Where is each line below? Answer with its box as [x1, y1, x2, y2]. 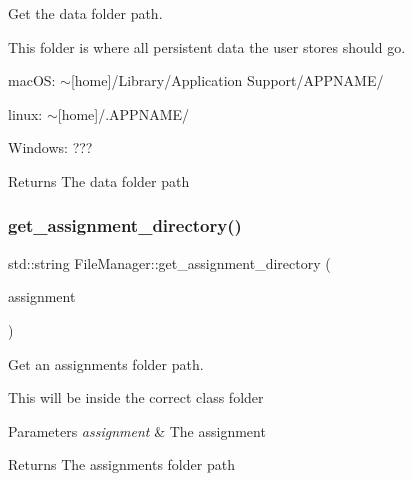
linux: [8, 103, 43, 124]
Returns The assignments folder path [8, 454, 235, 475]
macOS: [8, 70, 56, 91]
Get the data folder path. [8, 3, 163, 23]
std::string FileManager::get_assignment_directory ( [8, 252, 331, 273]
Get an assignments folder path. [8, 353, 204, 374]
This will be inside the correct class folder [8, 387, 264, 408]
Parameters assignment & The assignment [8, 420, 266, 441]
